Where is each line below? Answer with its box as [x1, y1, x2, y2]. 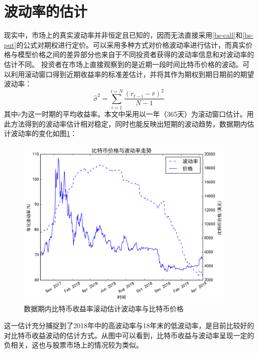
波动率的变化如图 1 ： [10, 128, 77, 139]
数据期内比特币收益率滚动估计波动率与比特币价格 [24, 303, 184, 314]
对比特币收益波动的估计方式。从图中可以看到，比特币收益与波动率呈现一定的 [4, 330, 254, 340]
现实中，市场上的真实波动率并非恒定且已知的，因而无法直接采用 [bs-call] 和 [4, 30, 243, 40]
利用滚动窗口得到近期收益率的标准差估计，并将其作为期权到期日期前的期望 [10, 69, 254, 79]
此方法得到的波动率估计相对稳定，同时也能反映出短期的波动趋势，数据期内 [4, 118, 247, 129]
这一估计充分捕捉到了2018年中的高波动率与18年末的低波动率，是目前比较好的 [4, 320, 254, 331]
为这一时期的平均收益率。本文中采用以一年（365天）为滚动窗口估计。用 [21, 108, 254, 119]
